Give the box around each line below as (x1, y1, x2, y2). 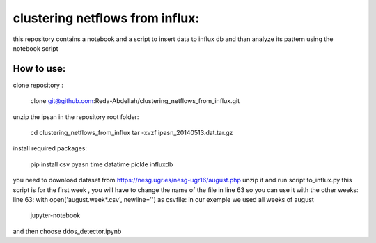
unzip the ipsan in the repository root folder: (13, 112, 139, 121)
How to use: (13, 63, 66, 75)
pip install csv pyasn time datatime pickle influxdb (30, 160, 173, 168)
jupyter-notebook (30, 211, 81, 219)
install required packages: (13, 144, 87, 152)
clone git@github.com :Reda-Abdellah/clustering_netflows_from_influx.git (30, 97, 240, 105)
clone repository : (13, 81, 64, 89)
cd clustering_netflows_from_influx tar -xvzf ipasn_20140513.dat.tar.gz (30, 129, 233, 137)
